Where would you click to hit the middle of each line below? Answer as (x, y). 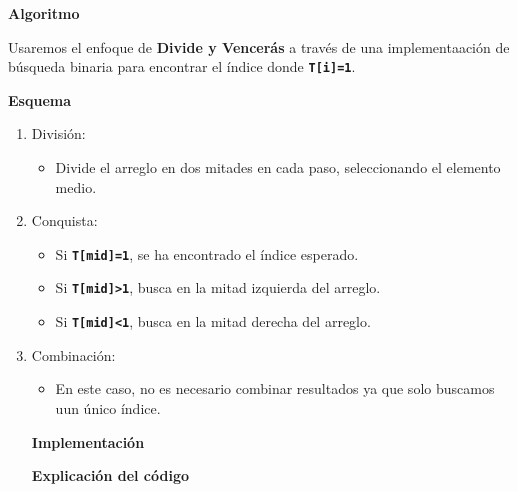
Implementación (88, 441)
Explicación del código (110, 475)
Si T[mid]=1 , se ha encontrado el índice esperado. (207, 253)
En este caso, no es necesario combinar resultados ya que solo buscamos (275, 388)
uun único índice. (108, 407)
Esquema (39, 99)
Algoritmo (44, 13)
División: (58, 133)
